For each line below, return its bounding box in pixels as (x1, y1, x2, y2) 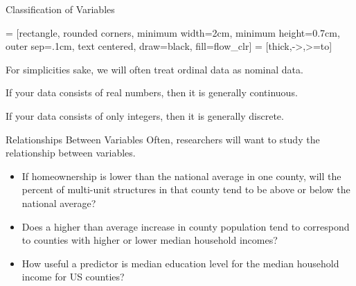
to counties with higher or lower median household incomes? (21, 233, 278, 247)
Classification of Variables (6, 2, 115, 16)
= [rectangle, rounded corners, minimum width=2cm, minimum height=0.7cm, (6, 25, 340, 39)
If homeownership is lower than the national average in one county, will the (21, 168, 341, 183)
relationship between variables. (6, 145, 136, 160)
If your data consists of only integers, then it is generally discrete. (6, 108, 284, 123)
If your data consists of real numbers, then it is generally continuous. (6, 85, 298, 100)
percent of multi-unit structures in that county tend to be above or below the (21, 182, 350, 197)
